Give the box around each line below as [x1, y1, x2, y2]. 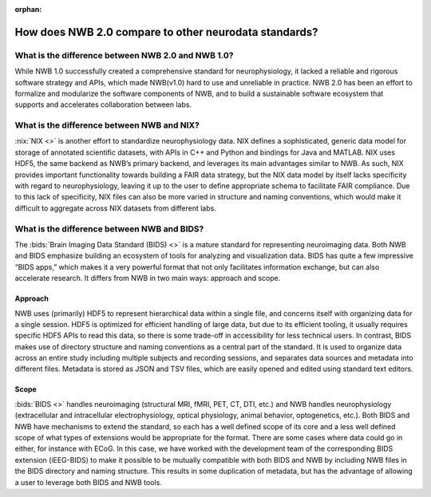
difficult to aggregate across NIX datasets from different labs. [14, 203, 217, 213]
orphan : [14, 5, 42, 14]
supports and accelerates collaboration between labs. [14, 100, 192, 109]
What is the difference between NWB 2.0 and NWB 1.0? [14, 49, 234, 61]
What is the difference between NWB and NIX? [14, 120, 200, 131]
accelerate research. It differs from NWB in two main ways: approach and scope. [14, 274, 281, 283]
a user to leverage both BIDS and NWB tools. [14, 477, 163, 487]
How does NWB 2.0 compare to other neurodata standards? [14, 25, 318, 39]
